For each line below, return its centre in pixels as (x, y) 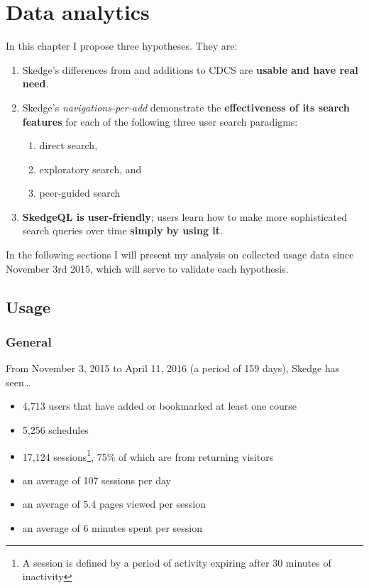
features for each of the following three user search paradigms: (160, 121)
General (29, 341)
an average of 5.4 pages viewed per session (114, 504)
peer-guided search (80, 193)
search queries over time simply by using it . (122, 230)
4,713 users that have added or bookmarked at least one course (160, 406)
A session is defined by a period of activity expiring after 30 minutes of (177, 562)
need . (35, 83)
